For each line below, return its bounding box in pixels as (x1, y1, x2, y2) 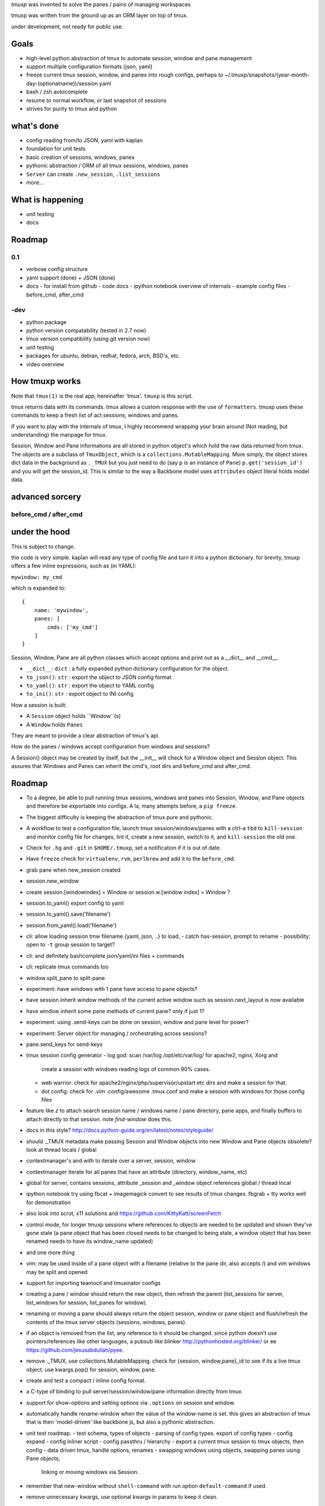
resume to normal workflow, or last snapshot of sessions (26, 96, 167, 104)
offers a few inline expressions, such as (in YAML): (11, 562, 137, 569)
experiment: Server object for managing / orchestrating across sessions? (26, 1030, 207, 1037)
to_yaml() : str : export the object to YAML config (26, 681, 154, 689)
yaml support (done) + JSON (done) (26, 274, 116, 281)
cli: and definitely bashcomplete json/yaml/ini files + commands (26, 952, 185, 959)
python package (26, 318, 67, 325)
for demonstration (26, 1199, 71, 1206)
